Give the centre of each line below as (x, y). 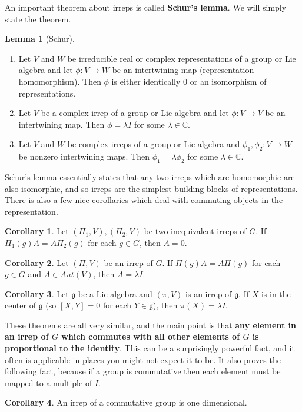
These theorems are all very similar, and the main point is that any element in (151, 325)
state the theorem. (38, 19)
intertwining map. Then (62, 124)
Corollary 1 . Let (37, 231)
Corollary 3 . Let (37, 293)
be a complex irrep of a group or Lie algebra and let (135, 113)
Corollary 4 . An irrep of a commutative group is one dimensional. (126, 402)
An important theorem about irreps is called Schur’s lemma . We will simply (146, 7)
